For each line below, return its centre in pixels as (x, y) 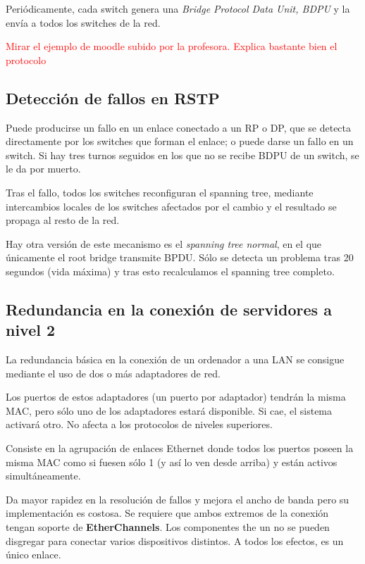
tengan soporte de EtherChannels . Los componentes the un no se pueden (168, 527)
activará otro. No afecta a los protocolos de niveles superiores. (139, 424)
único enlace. (33, 554)
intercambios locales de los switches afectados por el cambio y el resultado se (171, 206)
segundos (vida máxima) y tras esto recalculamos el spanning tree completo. (170, 271)
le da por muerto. (43, 169)
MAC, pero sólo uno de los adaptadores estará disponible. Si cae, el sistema (169, 410)
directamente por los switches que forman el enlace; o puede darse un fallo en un (180, 141)
